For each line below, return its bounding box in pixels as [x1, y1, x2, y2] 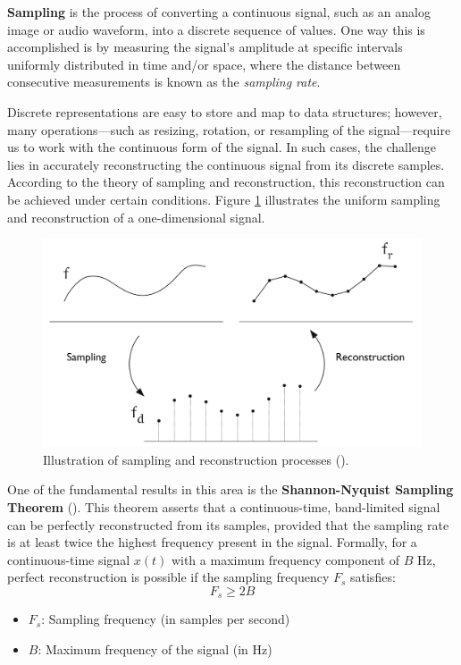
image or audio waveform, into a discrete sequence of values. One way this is [7, 20, 425, 38]
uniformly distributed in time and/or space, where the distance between [7, 55, 401, 73]
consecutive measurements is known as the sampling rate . [7, 72, 321, 91]
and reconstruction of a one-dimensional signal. [7, 207, 265, 226]
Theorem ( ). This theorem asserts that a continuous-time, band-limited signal [7, 498, 440, 517]
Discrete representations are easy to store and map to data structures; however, [7, 102, 442, 121]
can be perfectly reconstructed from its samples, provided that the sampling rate [7, 515, 449, 534]
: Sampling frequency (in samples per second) [41, 610, 290, 628]
